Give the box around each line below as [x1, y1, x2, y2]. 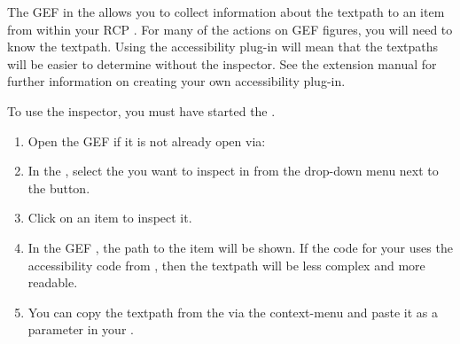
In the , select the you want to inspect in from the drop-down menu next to [27, 161, 439, 180]
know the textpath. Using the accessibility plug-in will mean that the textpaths [7, 37, 439, 56]
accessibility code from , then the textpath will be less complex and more [27, 255, 425, 274]
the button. [27, 178, 90, 197]
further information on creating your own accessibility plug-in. [7, 72, 346, 90]
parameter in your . [27, 320, 134, 339]
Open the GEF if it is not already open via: [27, 131, 266, 150]
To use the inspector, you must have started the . [7, 101, 276, 120]
